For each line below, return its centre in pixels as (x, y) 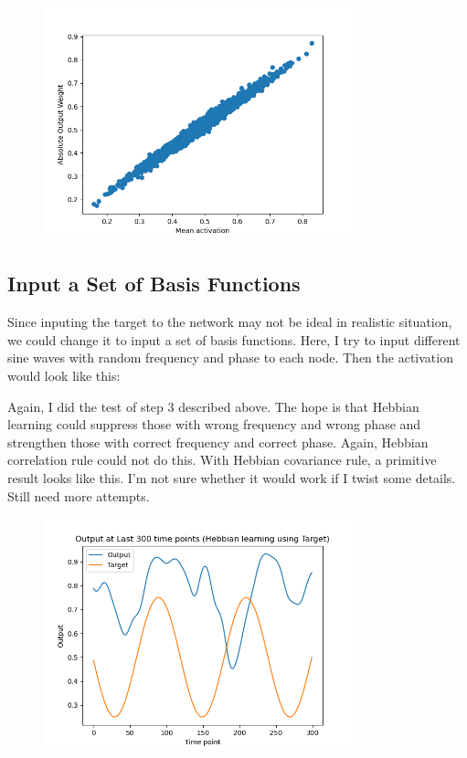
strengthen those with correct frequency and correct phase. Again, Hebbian (218, 442)
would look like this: (64, 375)
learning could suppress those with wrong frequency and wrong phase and (214, 424)
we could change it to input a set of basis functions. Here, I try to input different (234, 339)
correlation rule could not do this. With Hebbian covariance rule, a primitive (222, 460)
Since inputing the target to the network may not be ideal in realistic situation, (230, 322)
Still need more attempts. (79, 495)
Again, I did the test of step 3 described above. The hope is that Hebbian (213, 406)
